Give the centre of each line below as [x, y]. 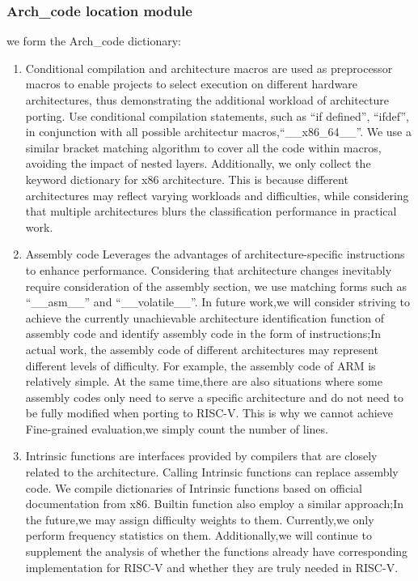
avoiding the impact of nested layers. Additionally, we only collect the [198, 163]
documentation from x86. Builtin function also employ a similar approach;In [214, 504]
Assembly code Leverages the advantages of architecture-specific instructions [215, 254]
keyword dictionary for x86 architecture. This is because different [187, 179]
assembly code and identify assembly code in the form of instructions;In [203, 333]
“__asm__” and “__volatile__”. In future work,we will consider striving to [218, 302]
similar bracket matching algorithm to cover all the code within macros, [203, 147]
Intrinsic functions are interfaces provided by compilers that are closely [201, 456]
